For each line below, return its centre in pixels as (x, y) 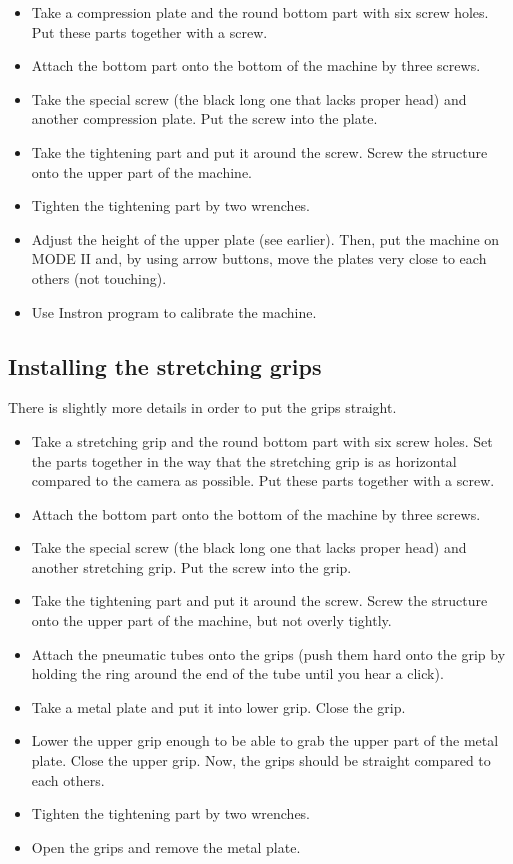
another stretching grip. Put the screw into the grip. (191, 566)
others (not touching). (99, 277)
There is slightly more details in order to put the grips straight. (202, 407)
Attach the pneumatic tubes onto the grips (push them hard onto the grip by (268, 653)
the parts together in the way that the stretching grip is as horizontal (244, 460)
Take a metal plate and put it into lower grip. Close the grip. (218, 706)
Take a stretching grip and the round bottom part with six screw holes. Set (262, 440)
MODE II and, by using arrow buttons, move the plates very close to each (259, 258)
